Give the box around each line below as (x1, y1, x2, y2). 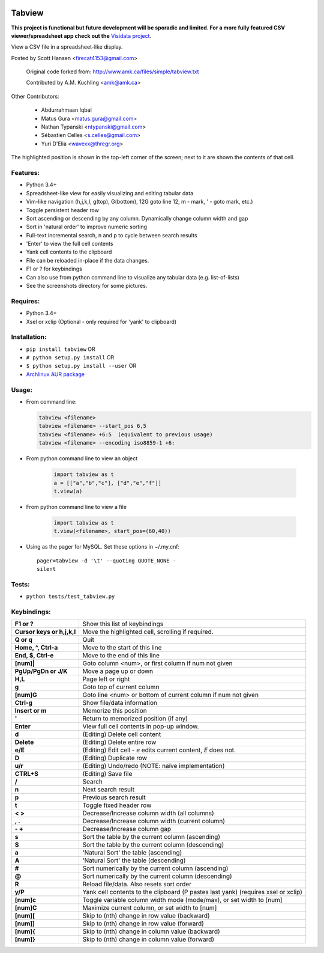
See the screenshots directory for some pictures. (26, 282, 148, 290)
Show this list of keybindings (82, 620, 164, 628)
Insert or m (14, 707, 47, 715)
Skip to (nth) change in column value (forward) (82, 935, 215, 943)
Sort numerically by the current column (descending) (82, 872, 232, 880)
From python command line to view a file (26, 503, 127, 510)
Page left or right (82, 675, 130, 683)
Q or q (14, 636, 33, 644)
